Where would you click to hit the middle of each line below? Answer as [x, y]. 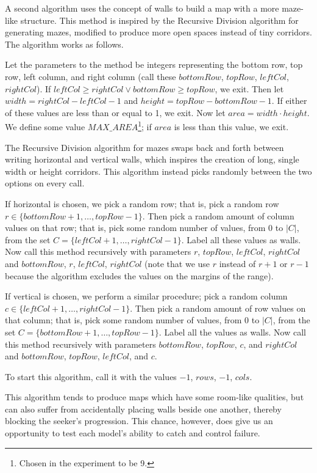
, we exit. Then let [249, 88]
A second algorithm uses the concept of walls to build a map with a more [142, 8]
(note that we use [177, 263]
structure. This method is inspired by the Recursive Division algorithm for [159, 20]
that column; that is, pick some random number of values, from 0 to [132, 320]
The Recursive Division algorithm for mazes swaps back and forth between [144, 147]
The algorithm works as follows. [64, 44]
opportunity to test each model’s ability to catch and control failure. [133, 433]
